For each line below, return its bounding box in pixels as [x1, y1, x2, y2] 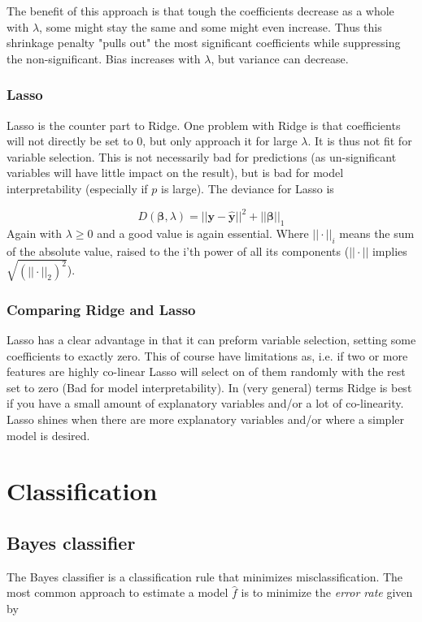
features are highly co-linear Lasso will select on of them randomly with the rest [7, 363, 406, 380]
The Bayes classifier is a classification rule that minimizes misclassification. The [7, 568, 403, 585]
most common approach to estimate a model [7, 584, 228, 601]
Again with [7, 224, 63, 241]
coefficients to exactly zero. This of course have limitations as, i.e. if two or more [7, 347, 408, 364]
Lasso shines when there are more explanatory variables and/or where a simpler [7, 410, 404, 427]
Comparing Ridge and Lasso [7, 299, 196, 319]
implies [372, 242, 407, 259]
